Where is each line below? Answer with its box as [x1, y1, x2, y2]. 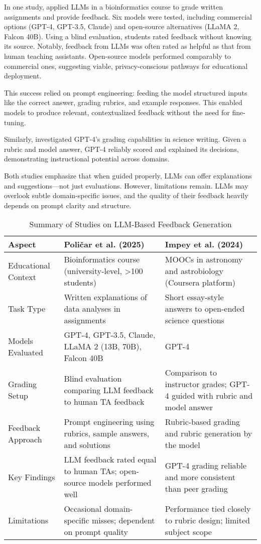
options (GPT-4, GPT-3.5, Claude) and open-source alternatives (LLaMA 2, [4, 21, 239, 32]
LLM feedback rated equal [64, 454, 157, 466]
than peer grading [165, 482, 228, 494]
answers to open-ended [165, 303, 245, 315]
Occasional [64, 503, 102, 515]
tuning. [4, 117, 26, 127]
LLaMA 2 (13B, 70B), [64, 340, 142, 352]
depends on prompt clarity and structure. [4, 200, 132, 210]
